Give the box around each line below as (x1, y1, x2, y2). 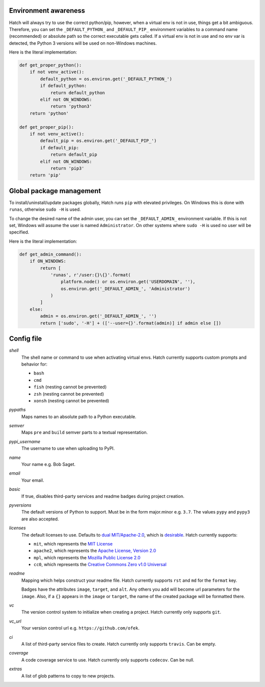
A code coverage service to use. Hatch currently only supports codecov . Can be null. (21, 657, 195, 663)
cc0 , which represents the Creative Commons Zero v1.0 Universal (33, 562, 167, 568)
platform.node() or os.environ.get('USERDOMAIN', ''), (60, 279, 196, 285)
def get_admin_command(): (19, 251, 82, 257)
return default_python (50, 90, 105, 95)
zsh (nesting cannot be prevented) (33, 391, 104, 397)
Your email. (21, 477, 44, 483)
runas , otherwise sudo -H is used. (9, 206, 81, 212)
